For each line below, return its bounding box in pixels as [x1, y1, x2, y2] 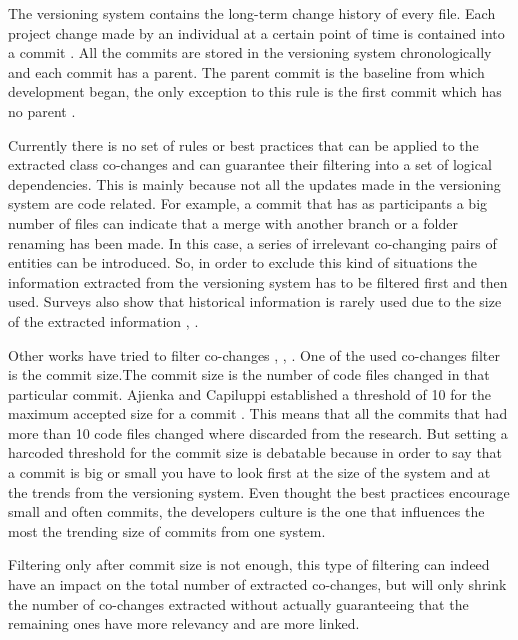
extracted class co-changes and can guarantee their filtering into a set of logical [8, 154, 492, 175]
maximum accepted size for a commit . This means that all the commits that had [8, 403, 508, 424]
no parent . [8, 100, 76, 121]
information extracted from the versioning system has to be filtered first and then [8, 271, 508, 292]
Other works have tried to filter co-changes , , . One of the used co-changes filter [8, 344, 501, 365]
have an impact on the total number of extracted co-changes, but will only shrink [8, 574, 507, 595]
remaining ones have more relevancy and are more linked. [8, 613, 360, 634]
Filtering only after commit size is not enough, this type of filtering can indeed [8, 554, 490, 575]
